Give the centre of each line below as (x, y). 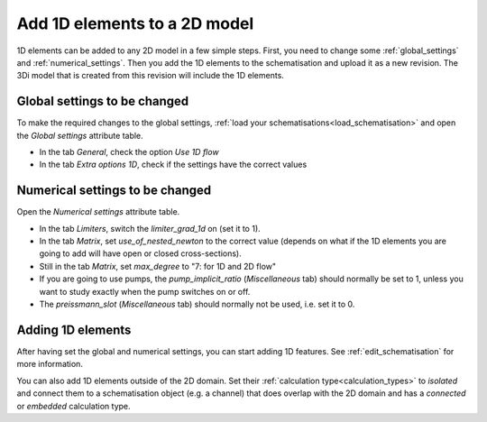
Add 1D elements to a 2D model (135, 23)
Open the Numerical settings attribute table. (98, 212)
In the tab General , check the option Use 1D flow (129, 152)
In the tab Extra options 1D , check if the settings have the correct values (173, 165)
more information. (50, 364)
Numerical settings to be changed (114, 191)
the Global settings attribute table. (80, 135)
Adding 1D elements (74, 330)
